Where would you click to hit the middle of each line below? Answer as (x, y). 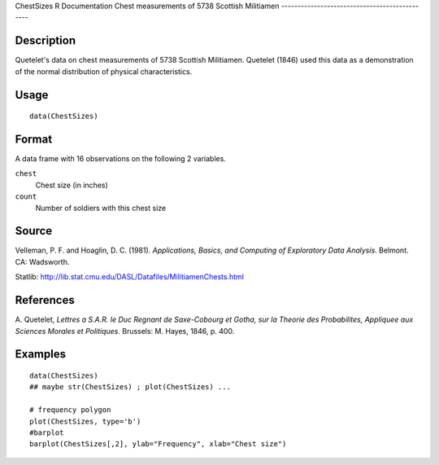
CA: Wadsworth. (42, 261)
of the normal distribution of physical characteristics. (104, 71)
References (45, 300)
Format (34, 139)
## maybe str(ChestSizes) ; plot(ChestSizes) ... (130, 387)
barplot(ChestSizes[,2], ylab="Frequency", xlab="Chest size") (158, 444)
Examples (41, 354)
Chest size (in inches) (72, 185)
